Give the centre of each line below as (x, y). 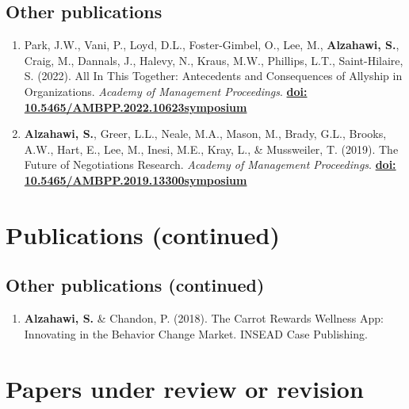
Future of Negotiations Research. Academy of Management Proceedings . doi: (210, 164)
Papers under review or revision (185, 388)
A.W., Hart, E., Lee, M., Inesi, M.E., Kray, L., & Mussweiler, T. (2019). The (211, 149)
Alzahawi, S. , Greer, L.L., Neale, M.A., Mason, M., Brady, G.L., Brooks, (205, 134)
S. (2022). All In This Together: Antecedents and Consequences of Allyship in (213, 76)
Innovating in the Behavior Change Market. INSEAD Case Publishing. (196, 333)
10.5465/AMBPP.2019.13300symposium (136, 180)
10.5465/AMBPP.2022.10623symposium (136, 107)
